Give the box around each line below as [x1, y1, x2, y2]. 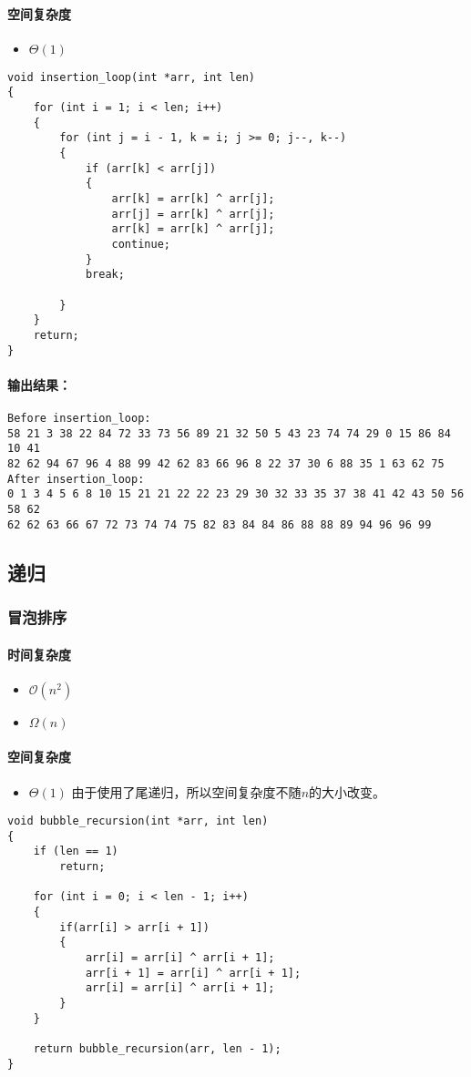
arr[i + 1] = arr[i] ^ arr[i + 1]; [85, 966, 302, 980]
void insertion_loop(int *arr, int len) [7, 70, 256, 84]
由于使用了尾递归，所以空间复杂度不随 [71, 782, 302, 801]
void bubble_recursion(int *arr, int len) [7, 815, 269, 828]
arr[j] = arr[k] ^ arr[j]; [111, 207, 275, 221]
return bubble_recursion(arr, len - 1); [33, 1041, 282, 1055]
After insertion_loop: [7, 472, 145, 486]
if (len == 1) [33, 845, 118, 858]
